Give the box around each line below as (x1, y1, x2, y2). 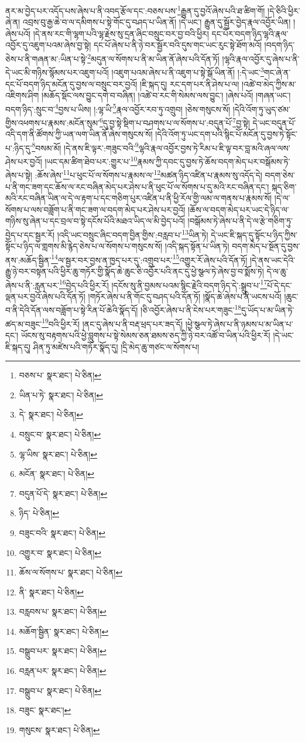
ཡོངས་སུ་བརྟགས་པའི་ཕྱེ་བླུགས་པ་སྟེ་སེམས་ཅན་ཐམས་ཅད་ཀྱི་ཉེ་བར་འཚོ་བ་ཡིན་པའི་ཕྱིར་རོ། (20, 328, 270, 341)
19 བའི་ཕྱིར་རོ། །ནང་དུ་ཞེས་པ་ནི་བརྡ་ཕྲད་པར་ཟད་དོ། (42, 316, 183, 330)
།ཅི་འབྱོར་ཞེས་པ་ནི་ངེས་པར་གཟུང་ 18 (140, 302, 242, 316)
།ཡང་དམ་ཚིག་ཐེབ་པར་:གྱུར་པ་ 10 (44, 154, 138, 167)
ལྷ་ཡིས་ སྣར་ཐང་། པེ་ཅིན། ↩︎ (19, 448, 97, 460)
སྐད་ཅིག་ (272, 180, 297, 192)
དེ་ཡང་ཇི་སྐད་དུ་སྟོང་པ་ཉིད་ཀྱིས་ (211, 228, 297, 240)
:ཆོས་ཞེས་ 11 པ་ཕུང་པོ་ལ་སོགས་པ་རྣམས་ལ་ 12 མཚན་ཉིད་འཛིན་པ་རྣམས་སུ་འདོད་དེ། (35, 167, 262, 181)
